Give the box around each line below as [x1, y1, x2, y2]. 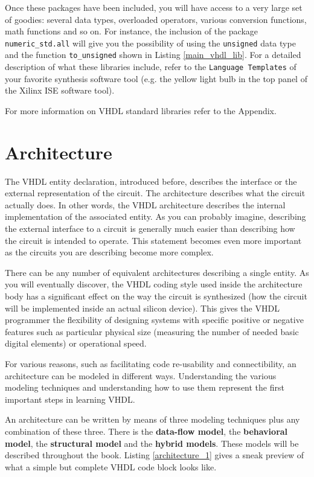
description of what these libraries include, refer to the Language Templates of [5, 60, 296, 73]
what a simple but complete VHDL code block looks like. [5, 460, 217, 473]
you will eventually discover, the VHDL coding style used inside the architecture [5, 278, 303, 290]
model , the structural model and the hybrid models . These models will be [5, 437, 299, 449]
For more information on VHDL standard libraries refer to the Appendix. [5, 104, 277, 117]
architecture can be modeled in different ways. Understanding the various [5, 369, 277, 382]
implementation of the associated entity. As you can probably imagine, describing [5, 210, 306, 223]
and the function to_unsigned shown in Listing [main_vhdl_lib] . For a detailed [5, 48, 301, 61]
